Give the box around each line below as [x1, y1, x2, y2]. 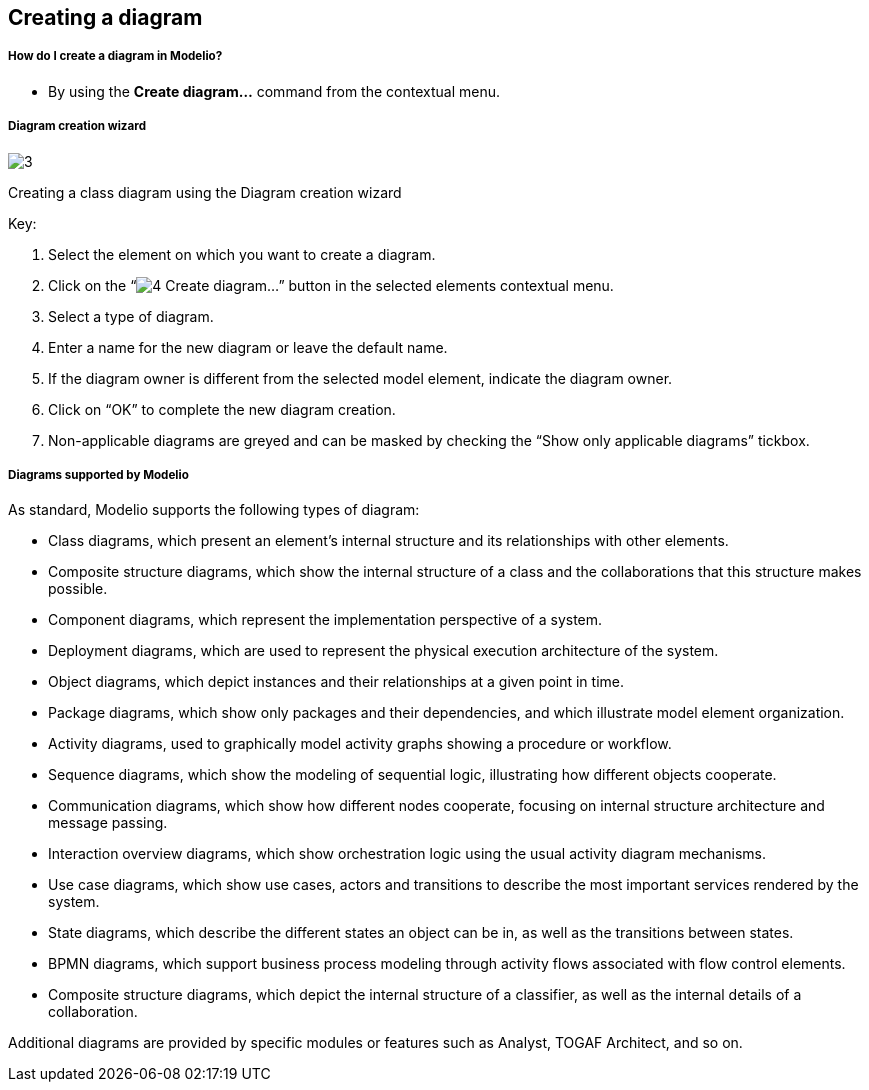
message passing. [48, 814, 168, 832]
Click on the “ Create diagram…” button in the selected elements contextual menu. [48, 276, 614, 294]
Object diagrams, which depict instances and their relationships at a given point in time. [48, 673, 624, 691]
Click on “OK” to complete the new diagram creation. [48, 400, 396, 418]
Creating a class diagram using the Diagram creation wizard [8, 183, 402, 201]
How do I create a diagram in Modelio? [8, 49, 223, 64]
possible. [48, 580, 108, 598]
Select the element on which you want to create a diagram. [48, 245, 436, 263]
